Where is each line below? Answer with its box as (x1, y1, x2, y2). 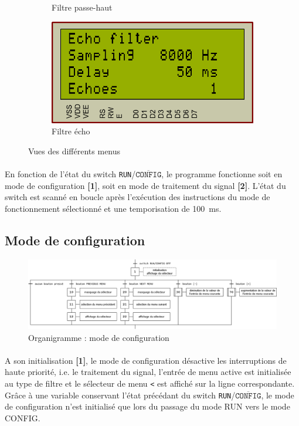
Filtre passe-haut (52, 1, 113, 13)
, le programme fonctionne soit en (161, 168, 283, 180)
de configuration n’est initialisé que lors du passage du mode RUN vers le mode (5, 400, 290, 413)
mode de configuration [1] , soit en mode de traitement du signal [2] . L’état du (5, 179, 286, 191)
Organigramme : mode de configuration (28, 331, 169, 343)
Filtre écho (52, 125, 90, 137)
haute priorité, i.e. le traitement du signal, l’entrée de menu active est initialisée (5, 366, 291, 378)
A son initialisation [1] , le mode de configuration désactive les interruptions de (5, 354, 287, 366)
